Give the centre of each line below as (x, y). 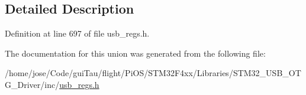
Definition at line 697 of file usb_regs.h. (77, 33)
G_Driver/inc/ (32, 84)
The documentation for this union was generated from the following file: (135, 53)
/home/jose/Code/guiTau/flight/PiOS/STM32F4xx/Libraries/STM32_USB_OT (153, 73)
